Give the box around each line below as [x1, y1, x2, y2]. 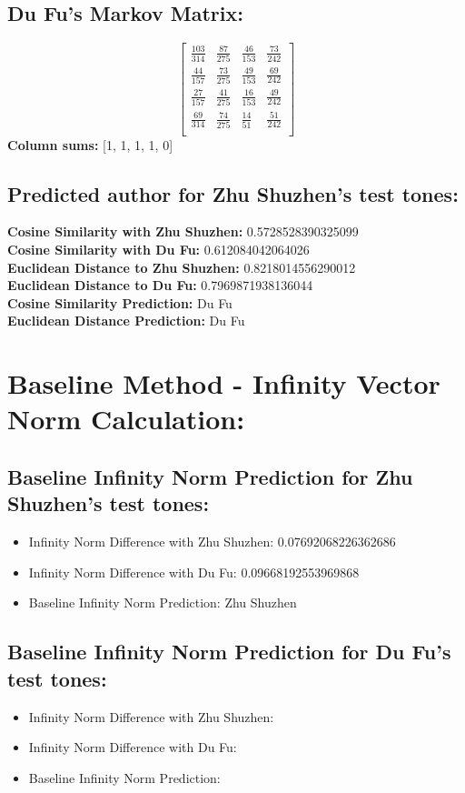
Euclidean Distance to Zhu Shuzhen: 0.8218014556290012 [7, 257, 356, 276]
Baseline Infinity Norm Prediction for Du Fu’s [7, 637, 451, 666]
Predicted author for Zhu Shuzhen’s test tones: [7, 179, 459, 207]
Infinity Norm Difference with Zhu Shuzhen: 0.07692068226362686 [28, 532, 396, 551]
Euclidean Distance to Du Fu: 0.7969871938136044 [7, 276, 313, 295]
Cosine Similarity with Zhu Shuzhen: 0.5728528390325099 [7, 222, 359, 241]
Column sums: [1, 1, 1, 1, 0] [7, 135, 173, 154]
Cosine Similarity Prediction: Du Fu [7, 293, 232, 312]
